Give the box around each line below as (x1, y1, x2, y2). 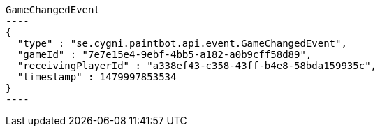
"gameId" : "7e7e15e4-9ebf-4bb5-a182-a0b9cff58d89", (17, 49, 312, 60)
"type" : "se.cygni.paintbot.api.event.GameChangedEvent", (17, 38, 347, 49)
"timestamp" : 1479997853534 (17, 71, 177, 82)
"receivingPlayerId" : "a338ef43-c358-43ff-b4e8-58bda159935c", (17, 60, 377, 71)
